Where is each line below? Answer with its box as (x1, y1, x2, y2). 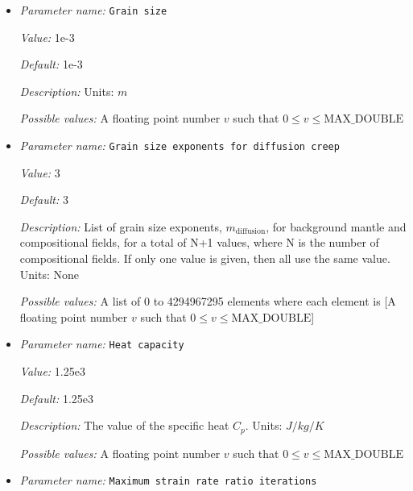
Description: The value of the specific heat (19, 417, 229, 434)
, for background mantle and (266, 218, 407, 235)
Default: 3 (19, 191, 68, 208)
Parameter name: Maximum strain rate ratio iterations (19, 472, 317, 489)
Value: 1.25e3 (19, 363, 85, 380)
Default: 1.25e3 (19, 389, 94, 406)
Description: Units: (19, 82, 114, 99)
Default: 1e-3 (19, 56, 83, 73)
